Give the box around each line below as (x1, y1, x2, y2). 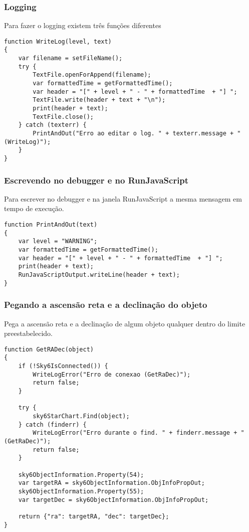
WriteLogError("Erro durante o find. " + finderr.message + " (33, 429, 244, 437)
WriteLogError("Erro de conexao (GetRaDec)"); (33, 371, 191, 378)
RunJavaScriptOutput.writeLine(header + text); (18, 271, 180, 278)
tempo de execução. (4, 203, 64, 214)
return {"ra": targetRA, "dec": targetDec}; (18, 512, 169, 520)
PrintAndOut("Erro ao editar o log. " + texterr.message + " (33, 130, 241, 137)
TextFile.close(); (33, 113, 94, 120)
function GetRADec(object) (4, 345, 94, 353)
